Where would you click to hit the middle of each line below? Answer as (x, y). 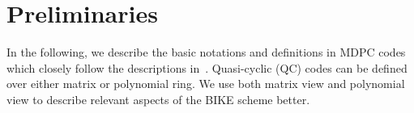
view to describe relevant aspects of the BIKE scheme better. (158, 99)
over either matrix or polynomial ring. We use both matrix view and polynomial (206, 84)
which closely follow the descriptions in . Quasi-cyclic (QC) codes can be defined (207, 67)
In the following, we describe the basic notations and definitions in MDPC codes (206, 52)
